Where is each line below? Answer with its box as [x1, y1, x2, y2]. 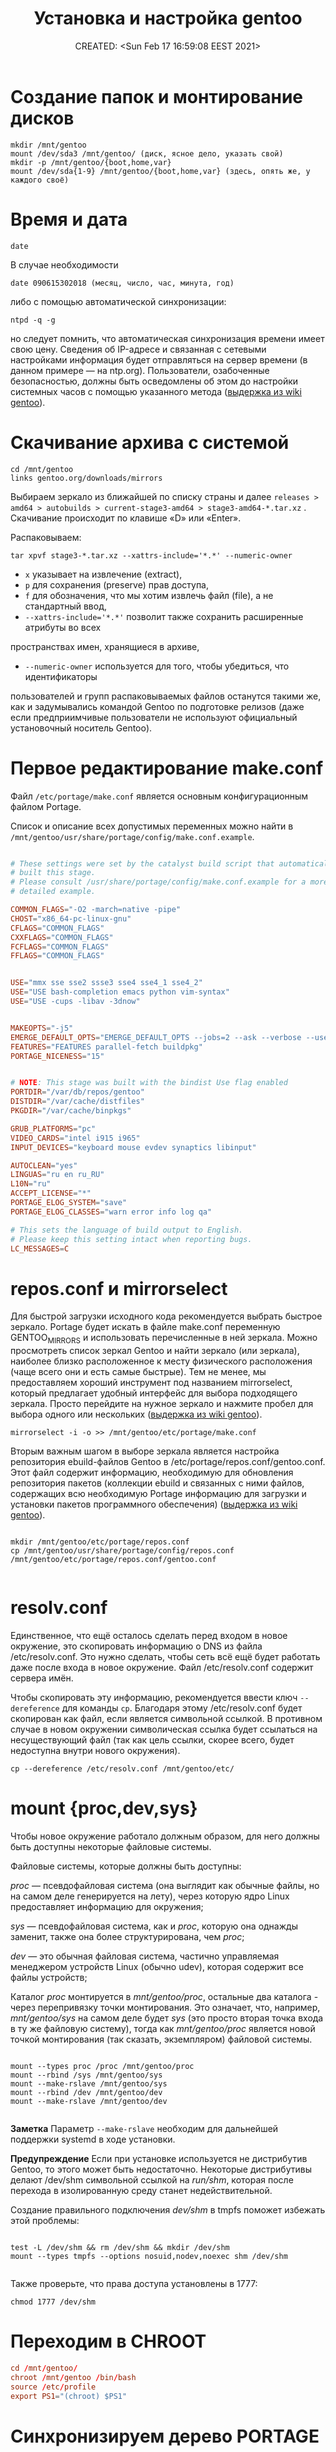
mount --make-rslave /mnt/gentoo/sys [10, 2078, 168, 2089]
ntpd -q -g [10, 315, 56, 325]
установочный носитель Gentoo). [10, 722, 153, 734]
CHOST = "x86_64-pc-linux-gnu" [10, 913, 132, 924]
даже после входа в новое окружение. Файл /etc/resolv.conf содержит [10, 1662, 314, 1674]
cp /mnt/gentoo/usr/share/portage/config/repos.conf [10, 1546, 235, 1556]
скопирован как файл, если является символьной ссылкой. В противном [10, 1713, 323, 1725]
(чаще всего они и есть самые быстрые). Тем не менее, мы [10, 1366, 267, 1378]
